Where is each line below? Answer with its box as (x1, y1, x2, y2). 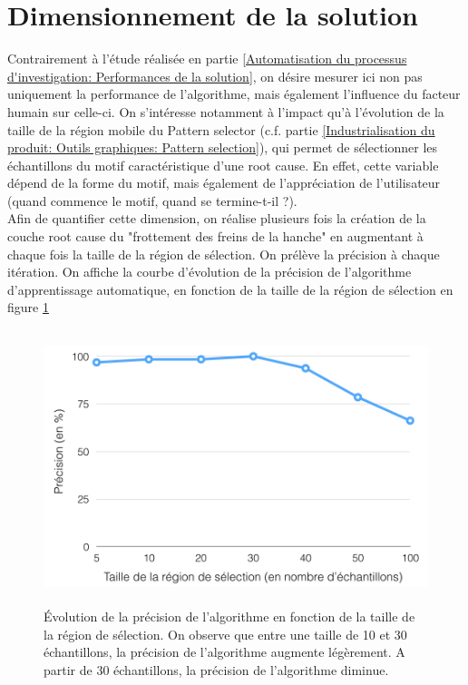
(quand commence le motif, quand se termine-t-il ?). (7, 191, 297, 210)
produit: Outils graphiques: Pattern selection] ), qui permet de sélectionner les (7, 138, 438, 157)
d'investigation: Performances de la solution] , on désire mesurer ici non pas (7, 66, 423, 85)
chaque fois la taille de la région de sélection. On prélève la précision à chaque (7, 244, 440, 263)
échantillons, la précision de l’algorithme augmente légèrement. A (44, 642, 405, 661)
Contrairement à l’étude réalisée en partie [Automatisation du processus (7, 49, 407, 68)
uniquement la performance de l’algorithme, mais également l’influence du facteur (7, 84, 461, 103)
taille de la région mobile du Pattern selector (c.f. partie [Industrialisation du (7, 120, 435, 139)
